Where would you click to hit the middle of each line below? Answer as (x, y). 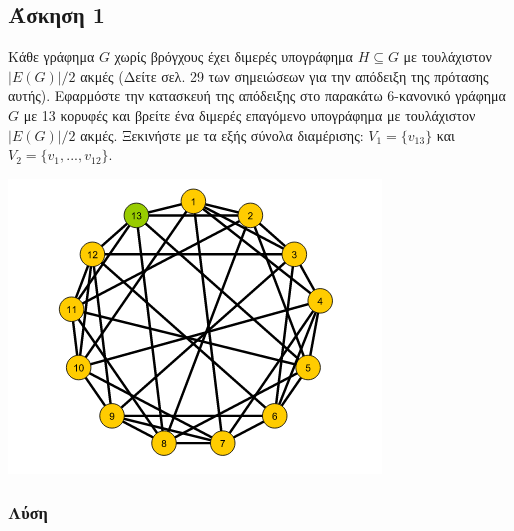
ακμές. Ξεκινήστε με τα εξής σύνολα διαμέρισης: (222, 134)
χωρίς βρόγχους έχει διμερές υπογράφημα (233, 56)
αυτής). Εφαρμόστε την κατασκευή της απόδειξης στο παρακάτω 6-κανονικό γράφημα (257, 95)
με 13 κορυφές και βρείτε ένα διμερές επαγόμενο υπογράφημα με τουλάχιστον (249, 114)
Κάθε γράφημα (51, 56)
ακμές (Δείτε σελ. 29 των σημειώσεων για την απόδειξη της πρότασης (284, 75)
